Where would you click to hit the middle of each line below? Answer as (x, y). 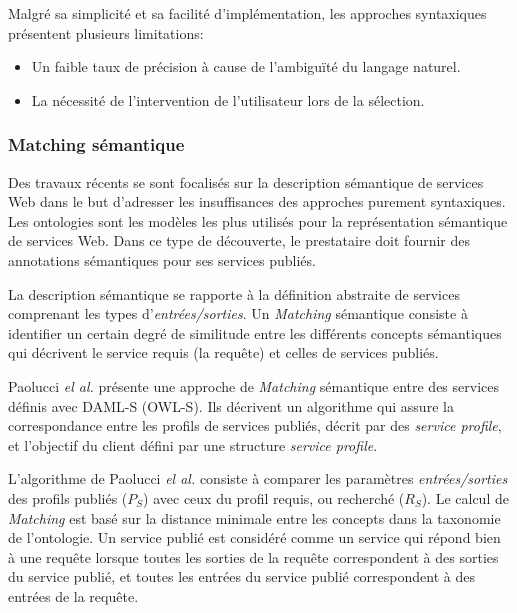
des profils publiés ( (68, 497)
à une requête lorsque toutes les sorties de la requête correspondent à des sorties (253, 556)
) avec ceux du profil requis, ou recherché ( (274, 497)
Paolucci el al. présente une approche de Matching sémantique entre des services (253, 385)
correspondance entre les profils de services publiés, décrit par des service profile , (255, 425)
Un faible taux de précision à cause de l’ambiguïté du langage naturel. (246, 66)
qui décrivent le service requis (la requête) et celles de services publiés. (223, 352)
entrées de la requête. (73, 595)
